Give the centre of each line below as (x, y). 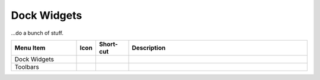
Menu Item (30, 48)
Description (149, 48)
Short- (108, 44)
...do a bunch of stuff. (37, 33)
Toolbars (27, 66)
